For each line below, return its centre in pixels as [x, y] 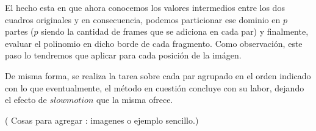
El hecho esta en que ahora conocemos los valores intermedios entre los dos [145, 7]
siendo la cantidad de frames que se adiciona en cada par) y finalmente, [175, 31]
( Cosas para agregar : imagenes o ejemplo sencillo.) [102, 120]
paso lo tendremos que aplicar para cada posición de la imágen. [123, 55]
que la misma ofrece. [135, 100]
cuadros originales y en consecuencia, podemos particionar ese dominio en [143, 19]
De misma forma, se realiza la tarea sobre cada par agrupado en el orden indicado [158, 75]
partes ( [20, 31]
